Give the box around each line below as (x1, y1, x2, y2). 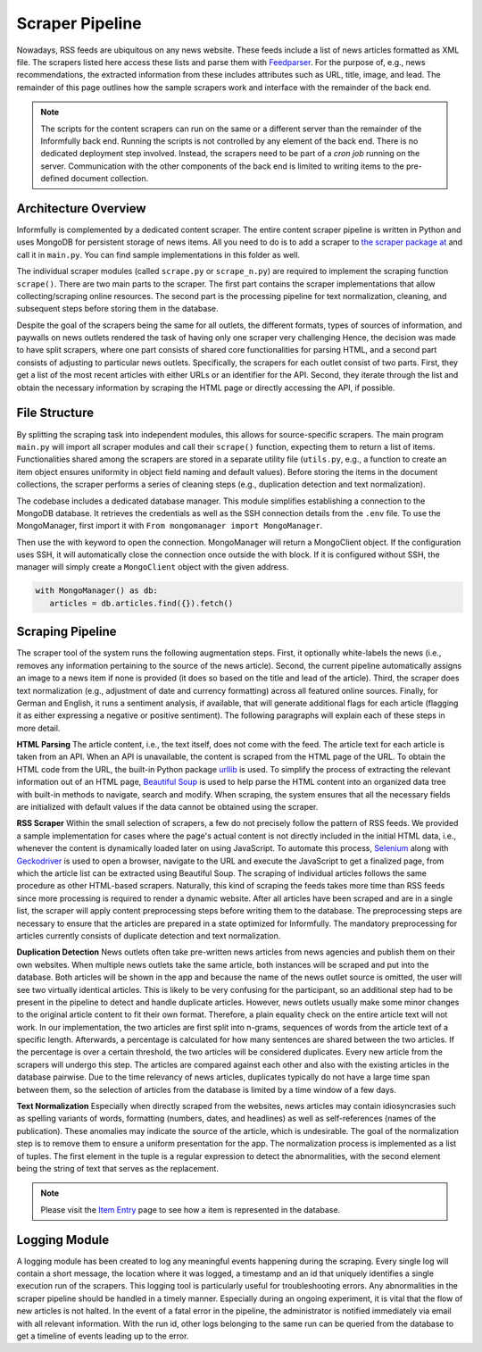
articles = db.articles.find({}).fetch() (49, 598, 234, 608)
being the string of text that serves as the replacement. (16, 1163, 219, 1173)
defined (40, 173, 70, 184)
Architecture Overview (16, 201, 146, 216)
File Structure (16, 405, 94, 421)
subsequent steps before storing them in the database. (16, 304, 219, 314)
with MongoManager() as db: (35, 586, 158, 596)
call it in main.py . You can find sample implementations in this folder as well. (16, 249, 301, 260)
